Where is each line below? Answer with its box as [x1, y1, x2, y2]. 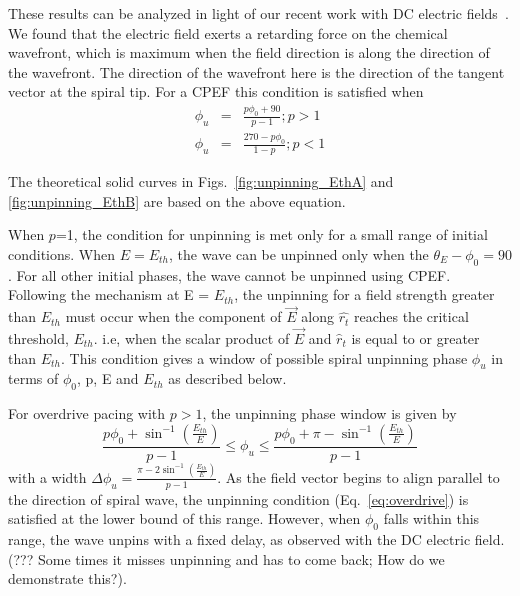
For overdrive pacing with [8, 403, 166, 424]
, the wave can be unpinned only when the [169, 244, 429, 264]
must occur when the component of [65, 306, 282, 327]
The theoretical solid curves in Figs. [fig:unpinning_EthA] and [8, 171, 394, 192]
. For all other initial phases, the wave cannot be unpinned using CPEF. [8, 264, 451, 285]
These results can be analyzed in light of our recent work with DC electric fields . [8, 3, 509, 23]
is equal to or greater [351, 328, 480, 349]
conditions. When [8, 244, 116, 264]
